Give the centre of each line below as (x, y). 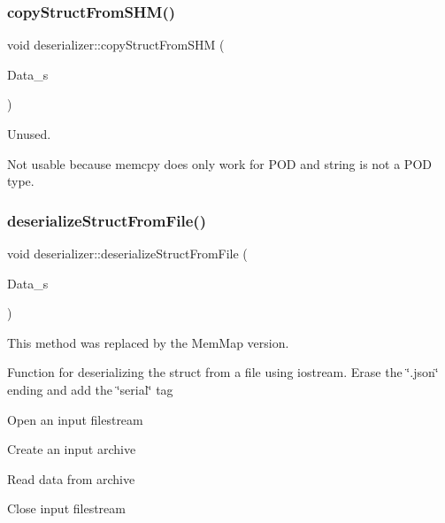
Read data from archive (71, 478)
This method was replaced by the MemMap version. (148, 342)
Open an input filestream (75, 419)
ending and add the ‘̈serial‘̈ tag (90, 389)
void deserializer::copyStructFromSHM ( (116, 45)
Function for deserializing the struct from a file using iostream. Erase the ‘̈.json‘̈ (223, 372)
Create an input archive (72, 449)
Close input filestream (66, 508)
